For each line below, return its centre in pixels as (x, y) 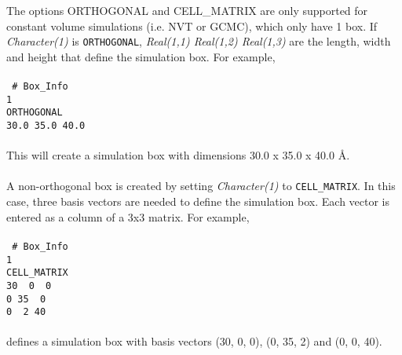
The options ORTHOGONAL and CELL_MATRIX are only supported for (187, 10)
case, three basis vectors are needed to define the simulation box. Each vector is (198, 201)
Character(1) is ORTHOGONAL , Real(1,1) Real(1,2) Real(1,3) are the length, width (199, 41)
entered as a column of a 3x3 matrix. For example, (128, 216)
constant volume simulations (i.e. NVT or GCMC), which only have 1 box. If (192, 26)
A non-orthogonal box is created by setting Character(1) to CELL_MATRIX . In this (201, 186)
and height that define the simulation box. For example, (141, 56)
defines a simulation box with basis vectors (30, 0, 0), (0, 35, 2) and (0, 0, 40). (194, 341)
